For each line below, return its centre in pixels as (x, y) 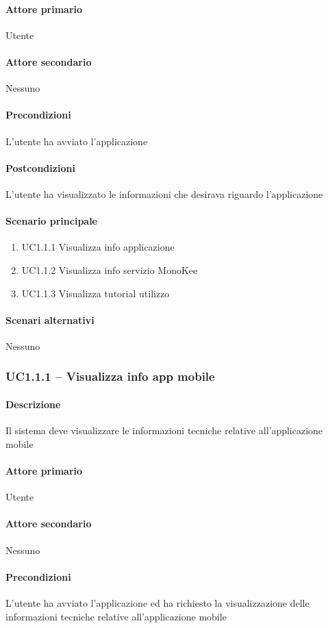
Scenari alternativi (50, 319)
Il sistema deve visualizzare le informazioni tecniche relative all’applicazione (164, 430)
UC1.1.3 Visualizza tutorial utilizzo (96, 293)
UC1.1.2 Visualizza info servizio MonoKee (110, 269)
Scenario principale (51, 221)
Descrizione (33, 404)
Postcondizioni (40, 167)
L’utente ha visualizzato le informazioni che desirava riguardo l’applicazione (164, 193)
